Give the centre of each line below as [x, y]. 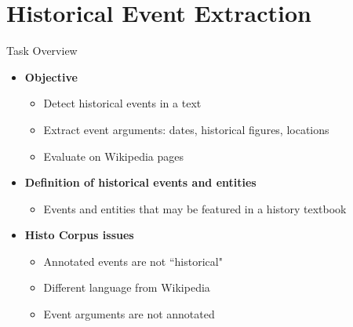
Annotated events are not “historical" [133, 261]
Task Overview [42, 51]
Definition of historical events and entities [140, 182]
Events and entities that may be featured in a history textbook [195, 208]
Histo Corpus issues [79, 235]
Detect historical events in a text [122, 103]
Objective [51, 76]
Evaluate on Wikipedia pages [113, 156]
